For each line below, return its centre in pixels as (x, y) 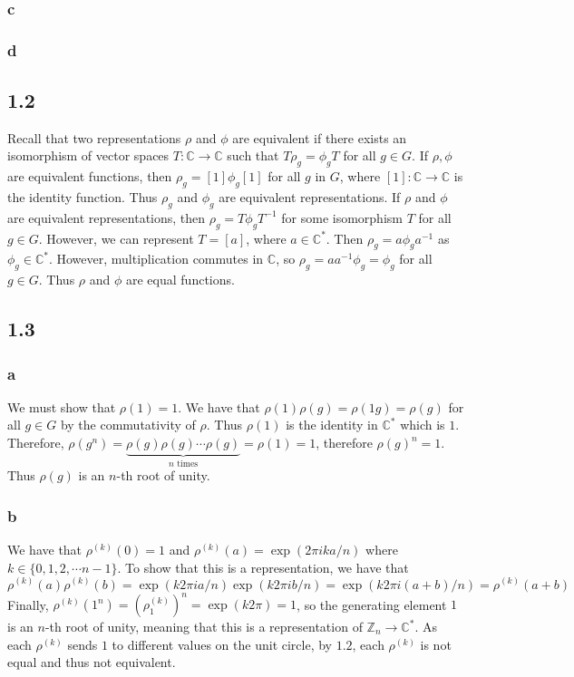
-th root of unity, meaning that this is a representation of (204, 626)
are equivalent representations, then (107, 217)
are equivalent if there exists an (320, 137)
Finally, (28, 604)
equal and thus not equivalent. (92, 662)
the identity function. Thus (83, 197)
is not (436, 644)
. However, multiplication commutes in (156, 259)
